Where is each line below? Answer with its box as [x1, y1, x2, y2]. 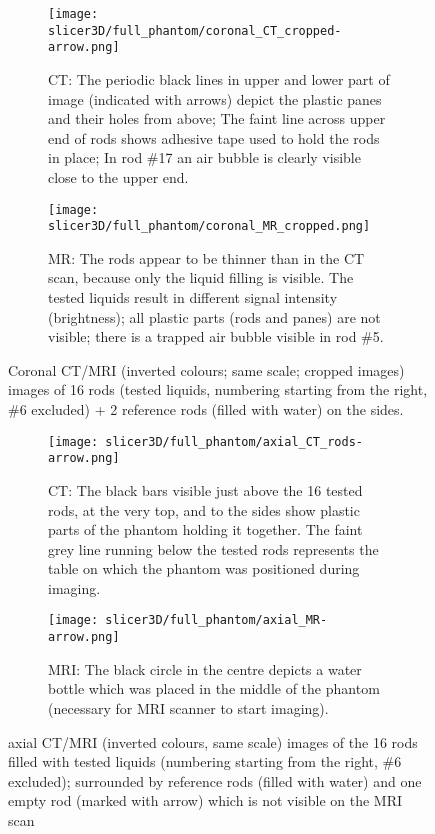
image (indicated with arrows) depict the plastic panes [48, 88, 382, 109]
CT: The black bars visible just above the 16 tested [48, 479, 363, 500]
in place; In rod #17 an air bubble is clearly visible [48, 147, 361, 168]
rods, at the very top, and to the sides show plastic [48, 499, 360, 520]
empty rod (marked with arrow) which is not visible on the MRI [8, 790, 403, 811]
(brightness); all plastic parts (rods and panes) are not [48, 306, 381, 327]
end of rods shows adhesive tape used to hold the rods [48, 127, 380, 148]
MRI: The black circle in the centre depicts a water [48, 658, 362, 679]
